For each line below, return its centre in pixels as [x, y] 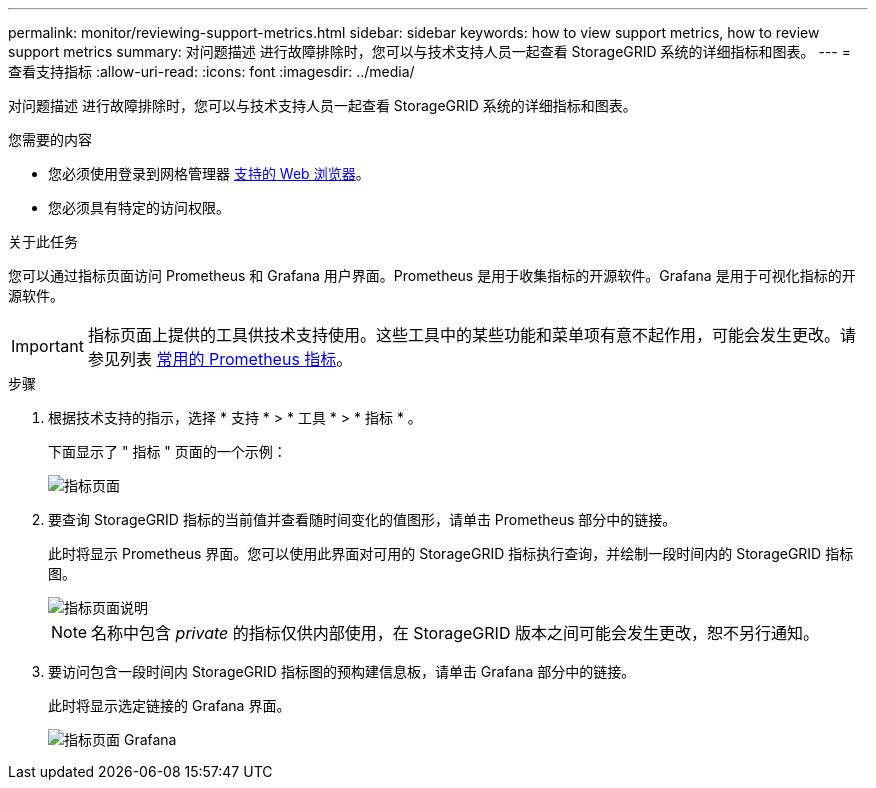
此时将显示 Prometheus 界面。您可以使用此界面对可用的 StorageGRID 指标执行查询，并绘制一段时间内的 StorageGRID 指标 [451, 553]
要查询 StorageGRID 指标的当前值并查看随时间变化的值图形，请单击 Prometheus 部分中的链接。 [362, 519]
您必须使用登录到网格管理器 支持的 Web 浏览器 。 [209, 173]
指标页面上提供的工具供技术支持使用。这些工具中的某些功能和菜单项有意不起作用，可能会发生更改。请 [471, 335]
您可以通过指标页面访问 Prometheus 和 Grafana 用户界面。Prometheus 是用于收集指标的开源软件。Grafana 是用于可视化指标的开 [432, 275]
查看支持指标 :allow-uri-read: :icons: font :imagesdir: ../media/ [211, 71]
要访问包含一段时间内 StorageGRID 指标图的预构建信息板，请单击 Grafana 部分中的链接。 [342, 671]
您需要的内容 [50, 139]
